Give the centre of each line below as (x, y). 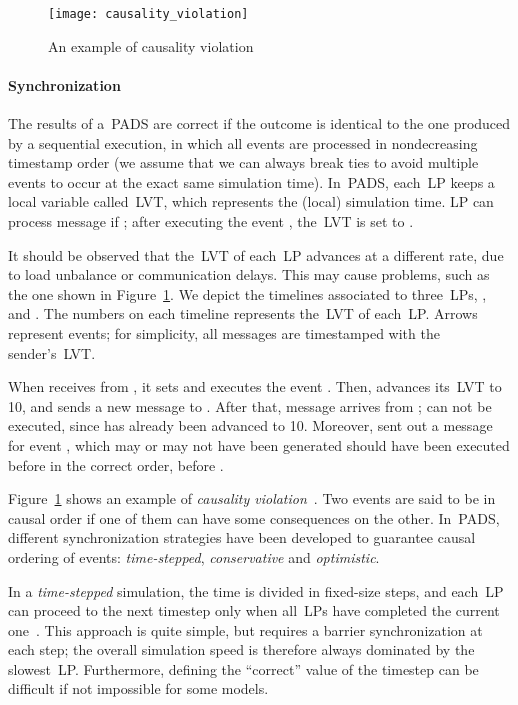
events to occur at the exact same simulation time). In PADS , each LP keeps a (251, 181)
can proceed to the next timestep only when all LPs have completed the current (254, 610)
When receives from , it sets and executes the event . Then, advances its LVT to (255, 386)
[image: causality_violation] (148, 14)
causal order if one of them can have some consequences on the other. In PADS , (254, 517)
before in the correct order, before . (116, 464)
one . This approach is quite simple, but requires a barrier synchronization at (245, 629)
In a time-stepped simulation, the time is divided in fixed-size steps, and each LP (256, 590)
